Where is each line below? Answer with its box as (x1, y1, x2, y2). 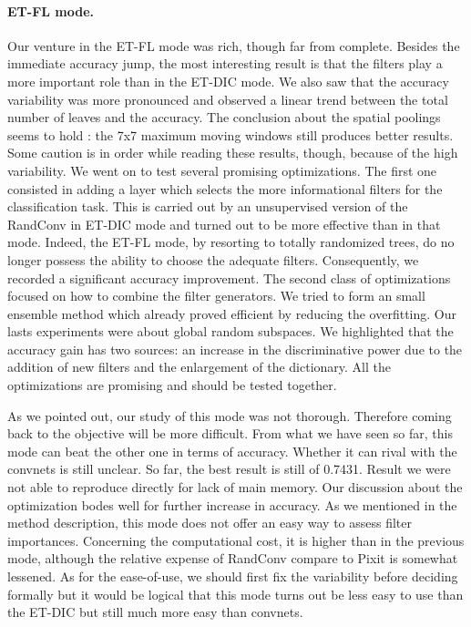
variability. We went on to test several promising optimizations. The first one (7, 160, 437, 180)
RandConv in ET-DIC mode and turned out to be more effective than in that (7, 214, 441, 233)
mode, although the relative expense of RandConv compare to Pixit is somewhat (7, 549, 458, 568)
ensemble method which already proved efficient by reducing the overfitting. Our (7, 303, 456, 323)
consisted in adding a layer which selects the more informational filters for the (7, 179, 443, 198)
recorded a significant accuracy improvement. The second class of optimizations (7, 268, 451, 287)
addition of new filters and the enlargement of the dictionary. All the (7, 357, 392, 376)
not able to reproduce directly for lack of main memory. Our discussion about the (7, 478, 463, 497)
